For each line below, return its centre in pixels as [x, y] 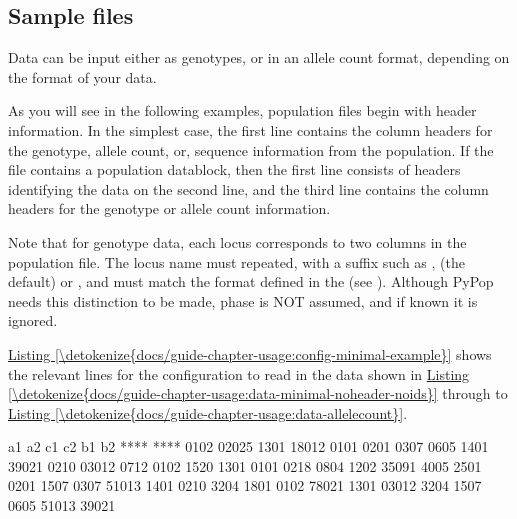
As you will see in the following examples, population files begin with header [242, 110]
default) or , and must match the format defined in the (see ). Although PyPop [251, 281]
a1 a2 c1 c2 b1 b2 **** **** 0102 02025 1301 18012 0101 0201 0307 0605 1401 [248, 446]
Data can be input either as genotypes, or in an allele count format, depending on [259, 57]
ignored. [33, 320]
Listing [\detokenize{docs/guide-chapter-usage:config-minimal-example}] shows [250, 353]
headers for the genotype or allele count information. [169, 208]
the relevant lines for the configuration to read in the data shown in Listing [239, 373]
